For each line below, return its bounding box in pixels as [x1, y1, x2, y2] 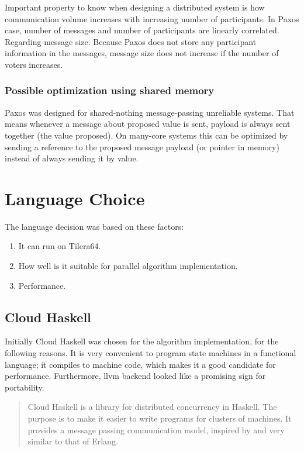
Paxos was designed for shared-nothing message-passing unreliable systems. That [5, 106, 295, 118]
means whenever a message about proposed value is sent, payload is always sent [5, 118, 291, 130]
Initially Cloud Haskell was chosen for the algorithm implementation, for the [5, 335, 279, 347]
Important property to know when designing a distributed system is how [5, 1, 265, 13]
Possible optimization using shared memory [5, 83, 215, 98]
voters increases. [5, 58, 63, 70]
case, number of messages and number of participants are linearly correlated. [5, 24, 279, 36]
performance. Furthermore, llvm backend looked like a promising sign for [5, 370, 266, 382]
